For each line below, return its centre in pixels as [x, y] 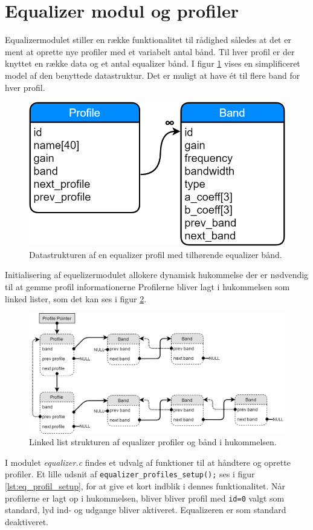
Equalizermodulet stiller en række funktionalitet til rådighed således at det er [148, 40]
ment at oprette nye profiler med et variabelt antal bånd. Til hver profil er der [150, 51]
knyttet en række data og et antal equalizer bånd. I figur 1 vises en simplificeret [153, 63]
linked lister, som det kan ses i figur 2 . [76, 298]
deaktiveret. [27, 521]
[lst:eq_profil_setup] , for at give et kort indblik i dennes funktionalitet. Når [145, 485]
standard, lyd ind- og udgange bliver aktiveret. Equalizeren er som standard [146, 510]
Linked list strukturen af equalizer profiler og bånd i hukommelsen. [153, 442]
